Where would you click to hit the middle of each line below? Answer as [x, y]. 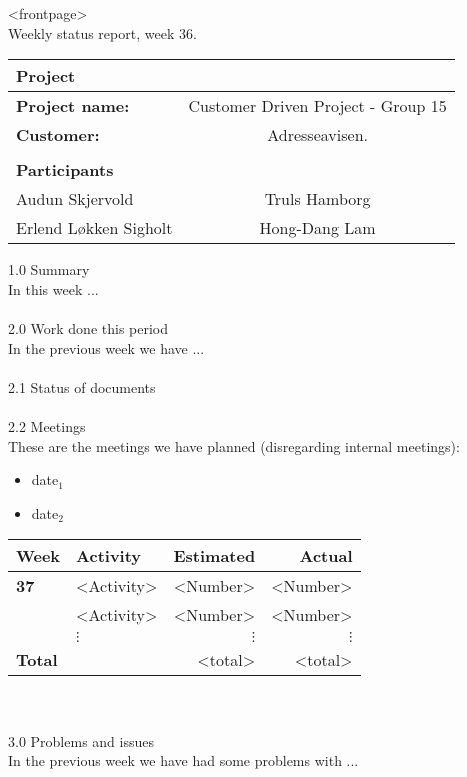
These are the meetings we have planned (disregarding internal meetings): [234, 445]
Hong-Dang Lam [317, 228]
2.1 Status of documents [82, 386]
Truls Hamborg [317, 199]
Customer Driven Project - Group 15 [317, 106]
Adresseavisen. [317, 135]
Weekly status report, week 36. [102, 32]
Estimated [214, 556]
